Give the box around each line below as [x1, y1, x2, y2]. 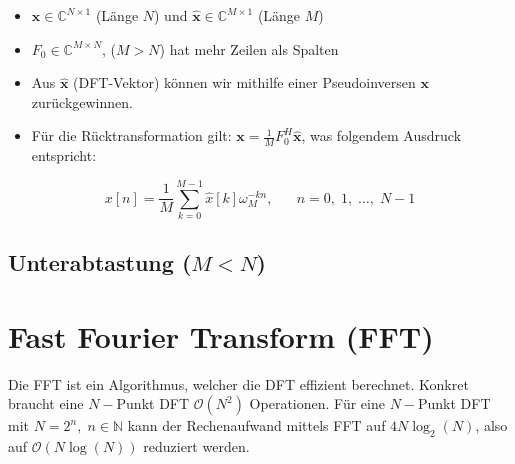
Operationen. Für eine [249, 393, 385, 414]
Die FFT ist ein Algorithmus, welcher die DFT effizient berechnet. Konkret [8, 373, 469, 394]
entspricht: [31, 145, 97, 166]
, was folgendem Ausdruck [301, 125, 462, 146]
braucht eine [8, 393, 84, 414]
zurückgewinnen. [31, 91, 133, 112]
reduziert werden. [143, 436, 250, 457]
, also [475, 415, 508, 436]
